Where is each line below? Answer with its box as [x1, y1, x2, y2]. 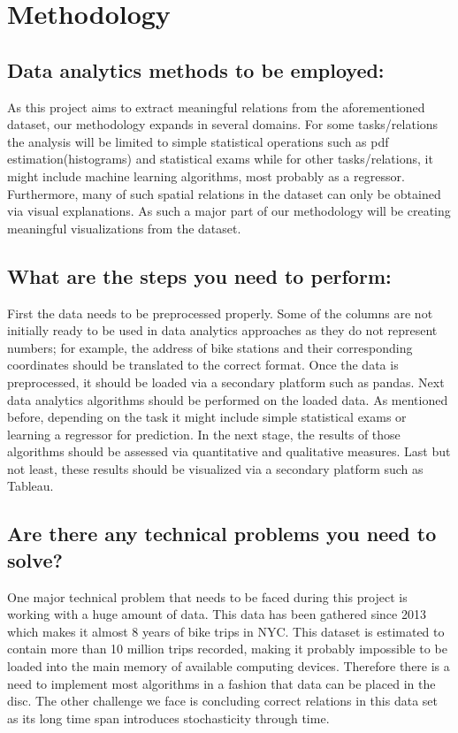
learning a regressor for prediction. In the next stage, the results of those [7, 424, 401, 443]
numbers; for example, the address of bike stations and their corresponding [7, 338, 413, 356]
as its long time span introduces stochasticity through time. [7, 708, 330, 727]
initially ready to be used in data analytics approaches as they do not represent [7, 321, 438, 340]
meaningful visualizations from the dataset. [7, 218, 241, 237]
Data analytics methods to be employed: [7, 56, 385, 83]
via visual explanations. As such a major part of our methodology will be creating [7, 202, 451, 220]
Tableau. [7, 477, 54, 495]
